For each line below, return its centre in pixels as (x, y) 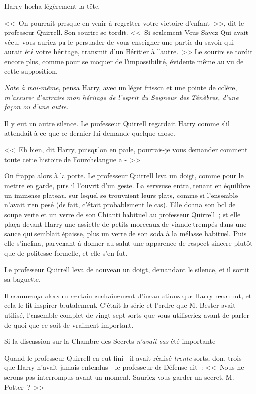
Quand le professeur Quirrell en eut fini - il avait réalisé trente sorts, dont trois (123, 357)
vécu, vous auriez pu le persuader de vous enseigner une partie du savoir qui (119, 42)
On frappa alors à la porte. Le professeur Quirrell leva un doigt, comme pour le (124, 176)
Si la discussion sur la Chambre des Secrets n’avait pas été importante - (112, 341)
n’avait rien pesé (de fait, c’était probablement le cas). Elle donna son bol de (120, 205)
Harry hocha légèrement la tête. (52, 6)
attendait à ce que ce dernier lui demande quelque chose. (90, 133)
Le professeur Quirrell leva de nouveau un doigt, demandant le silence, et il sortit (127, 269)
